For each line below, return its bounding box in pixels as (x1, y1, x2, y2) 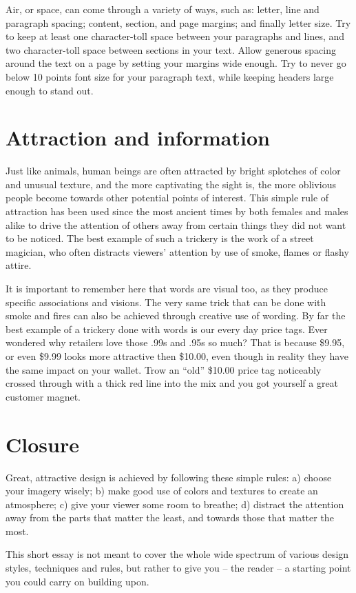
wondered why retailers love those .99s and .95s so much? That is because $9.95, (6, 335, 345, 350)
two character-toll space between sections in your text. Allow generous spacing (6, 42, 336, 57)
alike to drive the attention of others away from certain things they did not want (6, 217, 346, 232)
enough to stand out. (6, 83, 94, 97)
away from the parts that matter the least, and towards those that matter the (6, 510, 334, 525)
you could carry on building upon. (6, 574, 149, 588)
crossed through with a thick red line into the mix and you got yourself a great (6, 376, 339, 390)
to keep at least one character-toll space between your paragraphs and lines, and (6, 29, 345, 43)
